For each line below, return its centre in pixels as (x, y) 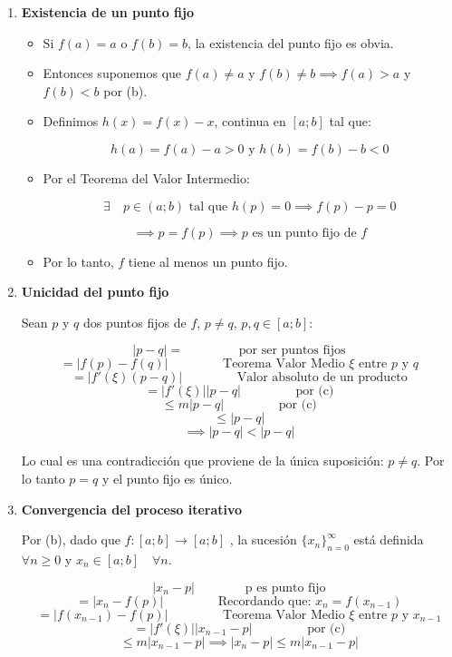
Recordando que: (264, 601)
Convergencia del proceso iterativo (132, 509)
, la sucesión (263, 539)
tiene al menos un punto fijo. (208, 261)
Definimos (71, 121)
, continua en (250, 121)
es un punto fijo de (304, 233)
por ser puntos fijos (292, 351)
